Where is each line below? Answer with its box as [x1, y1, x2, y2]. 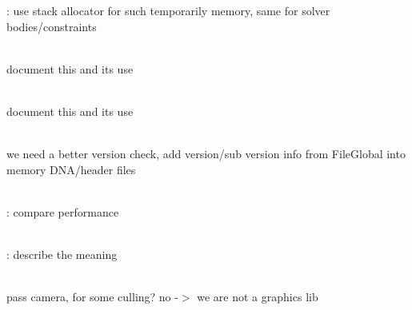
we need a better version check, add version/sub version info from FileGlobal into [6, 145, 406, 162]
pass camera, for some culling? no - [6, 288, 178, 305]
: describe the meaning [6, 246, 118, 263]
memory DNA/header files [6, 161, 136, 177]
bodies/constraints [6, 18, 97, 34]
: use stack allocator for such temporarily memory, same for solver [6, 2, 330, 18]
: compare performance [6, 203, 119, 220]
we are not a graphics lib [197, 288, 318, 305]
